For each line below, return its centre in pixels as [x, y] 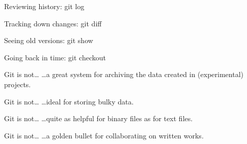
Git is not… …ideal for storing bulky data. [69, 101]
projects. [18, 84]
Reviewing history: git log [44, 6]
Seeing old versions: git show [49, 40]
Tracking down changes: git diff [53, 23]
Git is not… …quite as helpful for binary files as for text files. [99, 118]
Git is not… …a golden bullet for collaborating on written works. [104, 135]
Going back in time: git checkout [55, 57]
